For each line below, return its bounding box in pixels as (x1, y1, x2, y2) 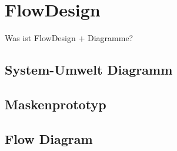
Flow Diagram (5, 129, 93, 147)
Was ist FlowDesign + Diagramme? (5, 32, 133, 44)
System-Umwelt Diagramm (5, 61, 173, 79)
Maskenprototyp (5, 95, 106, 113)
